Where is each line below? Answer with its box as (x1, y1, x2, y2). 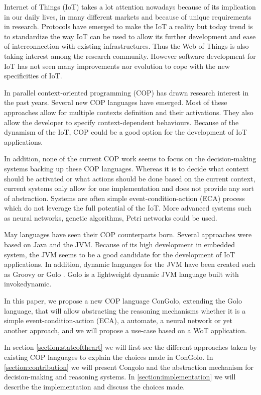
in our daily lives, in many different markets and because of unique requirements (4, 11, 251, 22)
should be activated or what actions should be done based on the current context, (4, 173, 255, 183)
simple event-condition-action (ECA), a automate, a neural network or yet (4, 315, 232, 326)
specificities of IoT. (4, 70, 62, 81)
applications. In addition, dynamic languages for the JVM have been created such (4, 259, 255, 269)
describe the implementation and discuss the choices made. (4, 381, 185, 391)
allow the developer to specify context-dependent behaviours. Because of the (4, 117, 239, 127)
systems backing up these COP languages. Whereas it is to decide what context (4, 163, 249, 173)
